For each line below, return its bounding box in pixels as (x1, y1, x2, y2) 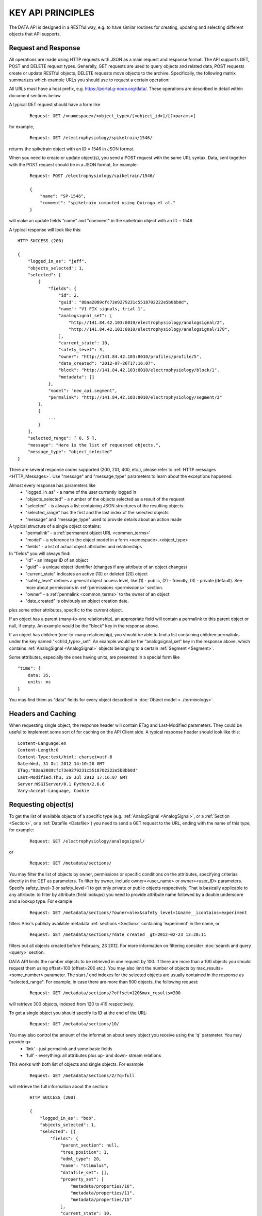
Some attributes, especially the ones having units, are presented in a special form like (9, 654, 180, 660)
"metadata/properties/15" (70, 1197, 132, 1202)
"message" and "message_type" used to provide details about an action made (25, 516, 182, 522)
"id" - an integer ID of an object (25, 557, 88, 563)
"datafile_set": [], (60, 1170, 109, 1175)
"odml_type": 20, (60, 1156, 102, 1162)
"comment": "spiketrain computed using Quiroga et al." (39, 200, 176, 206)
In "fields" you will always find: (9, 550, 70, 556)
